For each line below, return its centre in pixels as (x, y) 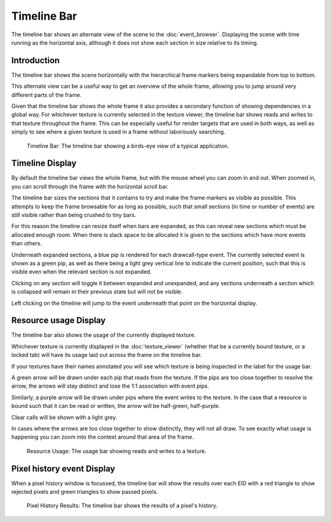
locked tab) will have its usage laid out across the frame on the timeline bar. (107, 355)
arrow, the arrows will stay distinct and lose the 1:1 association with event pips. (110, 386)
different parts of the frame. (47, 94)
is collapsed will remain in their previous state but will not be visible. (97, 292)
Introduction (36, 60)
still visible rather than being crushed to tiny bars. (74, 215)
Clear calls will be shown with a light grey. (64, 417)
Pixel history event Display (63, 468)
